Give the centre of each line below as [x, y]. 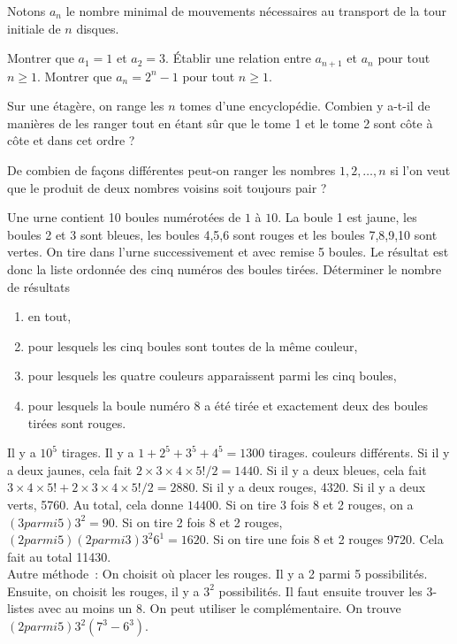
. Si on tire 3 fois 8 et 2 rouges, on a [316, 504]
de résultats [38, 286]
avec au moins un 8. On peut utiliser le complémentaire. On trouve [220, 608]
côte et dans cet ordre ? [71, 140]
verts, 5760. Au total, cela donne [95, 504]
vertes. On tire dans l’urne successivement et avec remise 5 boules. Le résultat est [228, 252]
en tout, [50, 316]
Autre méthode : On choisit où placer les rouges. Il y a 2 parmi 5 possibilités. [217, 574]
